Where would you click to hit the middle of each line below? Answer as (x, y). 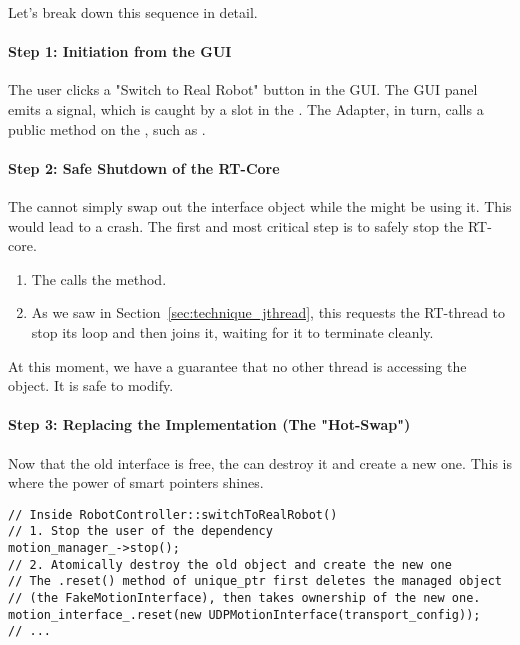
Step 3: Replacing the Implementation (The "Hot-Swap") (209, 424)
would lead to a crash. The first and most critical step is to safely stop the (236, 225)
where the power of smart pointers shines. (136, 482)
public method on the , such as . (107, 128)
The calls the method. (99, 278)
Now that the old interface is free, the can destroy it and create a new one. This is (260, 462)
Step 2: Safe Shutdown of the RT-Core (144, 167)
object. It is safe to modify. (91, 385)
